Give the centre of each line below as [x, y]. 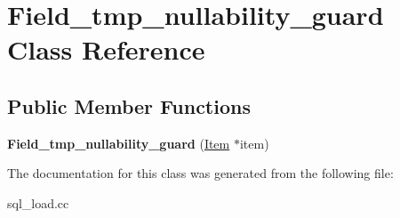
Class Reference [106, 49]
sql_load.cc [38, 202]
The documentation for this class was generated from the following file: [200, 173]
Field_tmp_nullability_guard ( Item [119, 143]
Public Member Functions [129, 105]
